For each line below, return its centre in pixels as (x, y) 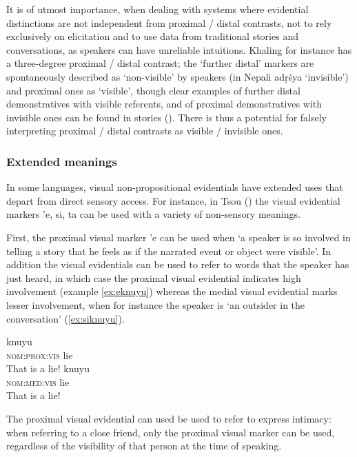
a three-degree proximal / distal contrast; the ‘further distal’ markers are (160, 63)
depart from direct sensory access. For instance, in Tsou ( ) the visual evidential (173, 200)
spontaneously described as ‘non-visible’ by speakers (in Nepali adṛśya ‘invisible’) (177, 76)
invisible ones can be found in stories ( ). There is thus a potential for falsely (167, 117)
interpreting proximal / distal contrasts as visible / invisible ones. (145, 131)
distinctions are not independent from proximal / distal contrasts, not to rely (169, 22)
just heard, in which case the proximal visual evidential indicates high (154, 277)
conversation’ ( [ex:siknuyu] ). (65, 318)
